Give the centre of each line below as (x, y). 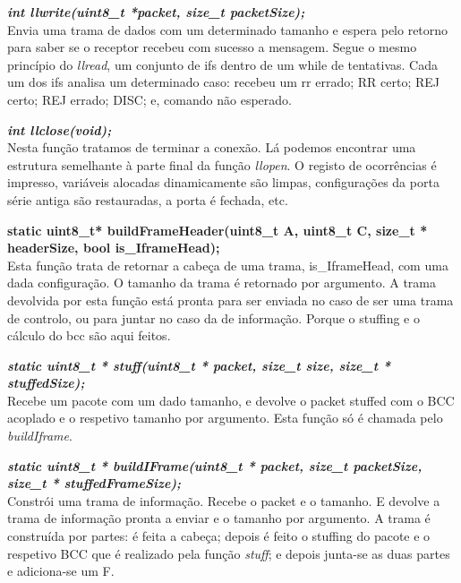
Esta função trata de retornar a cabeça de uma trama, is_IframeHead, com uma (228, 265)
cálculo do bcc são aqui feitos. (89, 335)
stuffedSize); (46, 383)
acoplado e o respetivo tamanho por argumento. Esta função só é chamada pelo (225, 418)
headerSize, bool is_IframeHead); (114, 248)
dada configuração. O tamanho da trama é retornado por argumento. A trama (222, 283)
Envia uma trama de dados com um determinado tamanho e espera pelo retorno (228, 29)
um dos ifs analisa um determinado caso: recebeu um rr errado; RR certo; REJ (223, 82)
